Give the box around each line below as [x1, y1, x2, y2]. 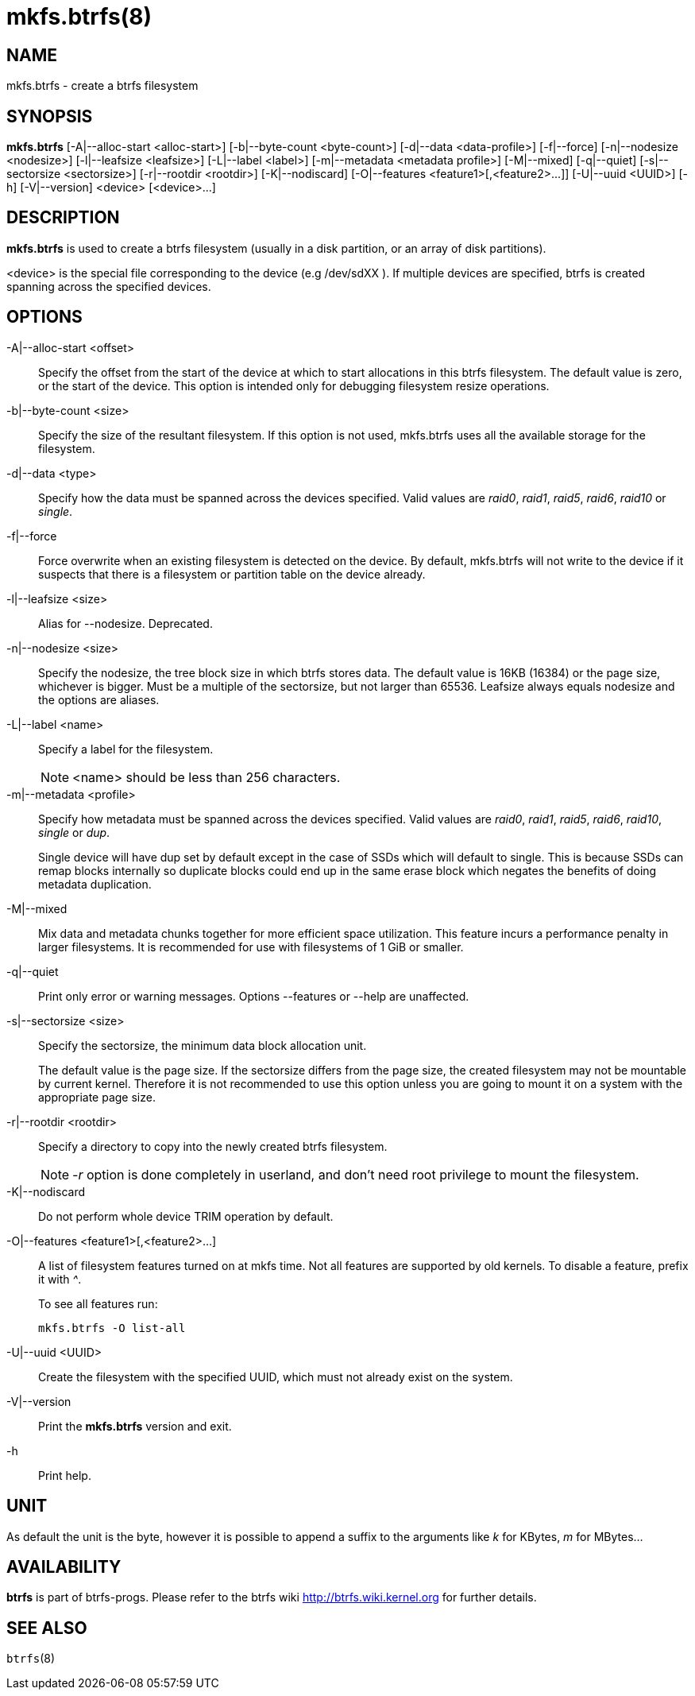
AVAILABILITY [6, 1556, 122, 1577]
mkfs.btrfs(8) [6, 3, 152, 30]
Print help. [38, 1468, 91, 1482]
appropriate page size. [38, 1090, 156, 1104]
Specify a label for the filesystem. [38, 742, 214, 756]
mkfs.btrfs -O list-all [38, 1321, 186, 1334]
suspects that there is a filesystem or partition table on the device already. [38, 567, 426, 581]
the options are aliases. [38, 692, 160, 707]
